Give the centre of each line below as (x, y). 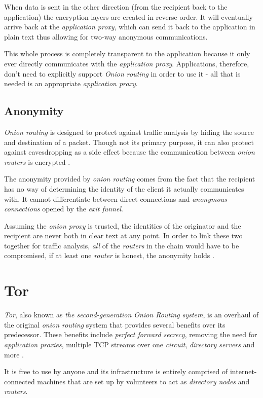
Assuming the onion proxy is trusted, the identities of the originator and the (123, 225)
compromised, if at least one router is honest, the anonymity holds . (109, 255)
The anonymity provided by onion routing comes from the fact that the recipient (130, 179)
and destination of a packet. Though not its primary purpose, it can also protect (129, 142)
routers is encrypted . (37, 161)
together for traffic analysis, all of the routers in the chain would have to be (122, 245)
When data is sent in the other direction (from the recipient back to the (116, 7)
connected (20, 381)
